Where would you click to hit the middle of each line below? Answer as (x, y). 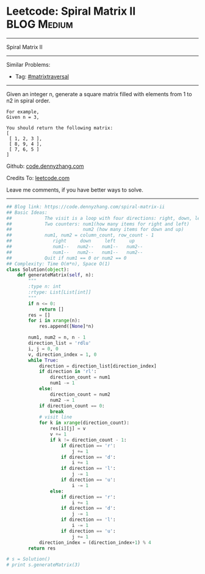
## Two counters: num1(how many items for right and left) (98, 224)
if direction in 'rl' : (68, 372)
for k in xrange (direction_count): (84, 423)
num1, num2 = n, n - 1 (57, 338)
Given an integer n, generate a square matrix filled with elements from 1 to (99, 94)
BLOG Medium (40, 24)
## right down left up (71, 241)
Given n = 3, (23, 117)
